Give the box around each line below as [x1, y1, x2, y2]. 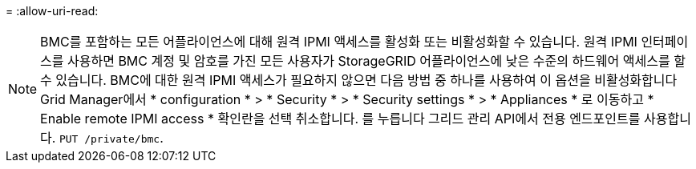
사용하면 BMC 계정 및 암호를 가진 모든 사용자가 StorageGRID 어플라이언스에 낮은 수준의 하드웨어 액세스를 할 [67, 53, 686, 69]
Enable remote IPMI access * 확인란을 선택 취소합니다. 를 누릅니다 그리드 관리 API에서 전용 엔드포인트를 [40, 111, 641, 127]
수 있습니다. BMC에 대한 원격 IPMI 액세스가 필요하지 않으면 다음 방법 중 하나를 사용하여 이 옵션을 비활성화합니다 [40, 72, 678, 88]
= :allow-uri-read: [6, 4, 99, 18]
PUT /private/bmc [59, 133, 160, 145]
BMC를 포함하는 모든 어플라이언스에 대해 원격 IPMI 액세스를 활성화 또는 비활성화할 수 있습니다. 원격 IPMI [40, 34, 637, 50]
